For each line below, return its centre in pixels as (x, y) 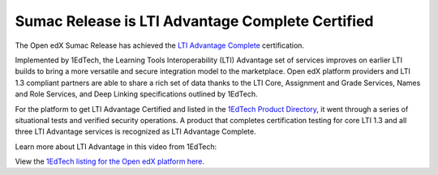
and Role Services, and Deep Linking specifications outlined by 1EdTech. (136, 94)
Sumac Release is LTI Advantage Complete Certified (194, 21)
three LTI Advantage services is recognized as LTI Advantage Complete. (136, 132)
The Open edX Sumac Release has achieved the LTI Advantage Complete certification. (159, 45)
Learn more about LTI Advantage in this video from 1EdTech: (116, 147)
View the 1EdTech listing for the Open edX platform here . (110, 161)
